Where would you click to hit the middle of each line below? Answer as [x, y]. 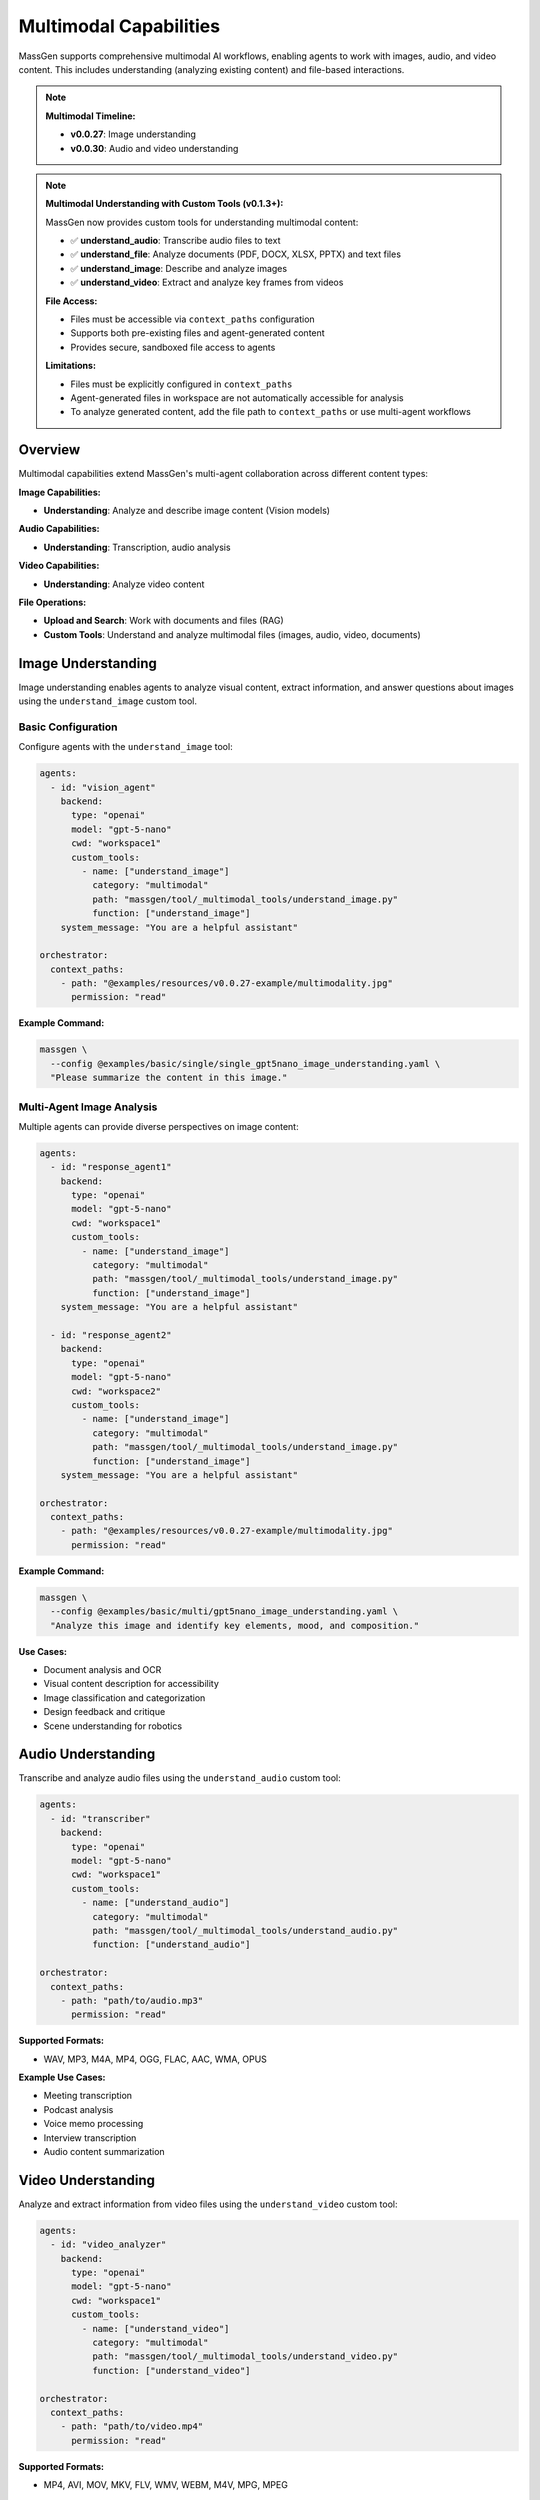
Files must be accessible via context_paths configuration [192, 319]
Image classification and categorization [124, 1697]
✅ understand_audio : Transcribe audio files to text [175, 241]
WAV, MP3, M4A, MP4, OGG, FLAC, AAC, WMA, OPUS [155, 2059]
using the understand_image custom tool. [107, 701]
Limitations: [71, 366]
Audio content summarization [104, 2152]
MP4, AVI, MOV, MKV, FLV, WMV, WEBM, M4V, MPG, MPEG [166, 2485]
